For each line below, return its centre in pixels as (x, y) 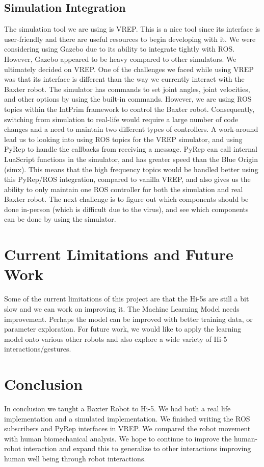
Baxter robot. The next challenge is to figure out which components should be (126, 199)
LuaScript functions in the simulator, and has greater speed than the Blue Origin (131, 159)
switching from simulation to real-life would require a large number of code (121, 119)
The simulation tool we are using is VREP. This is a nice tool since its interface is (132, 29)
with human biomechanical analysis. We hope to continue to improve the (118, 438)
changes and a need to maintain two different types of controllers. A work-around (131, 129)
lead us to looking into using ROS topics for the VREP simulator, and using (123, 139)
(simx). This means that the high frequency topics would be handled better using (131, 169)
